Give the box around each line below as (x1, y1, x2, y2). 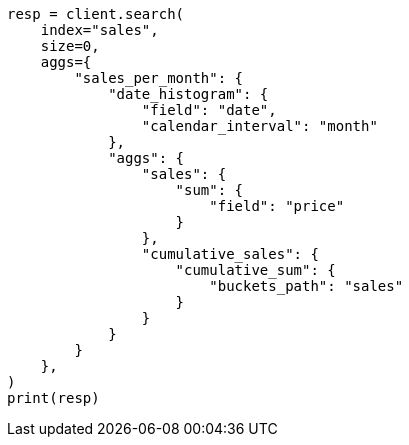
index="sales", (40, 22, 159, 38)
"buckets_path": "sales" (209, 278, 404, 294)
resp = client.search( (7, 6, 185, 22)
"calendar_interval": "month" (141, 118, 378, 134)
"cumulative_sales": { (141, 246, 319, 262)
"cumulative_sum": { (175, 262, 336, 278)
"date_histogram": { (108, 86, 269, 102)
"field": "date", (141, 102, 277, 118)
